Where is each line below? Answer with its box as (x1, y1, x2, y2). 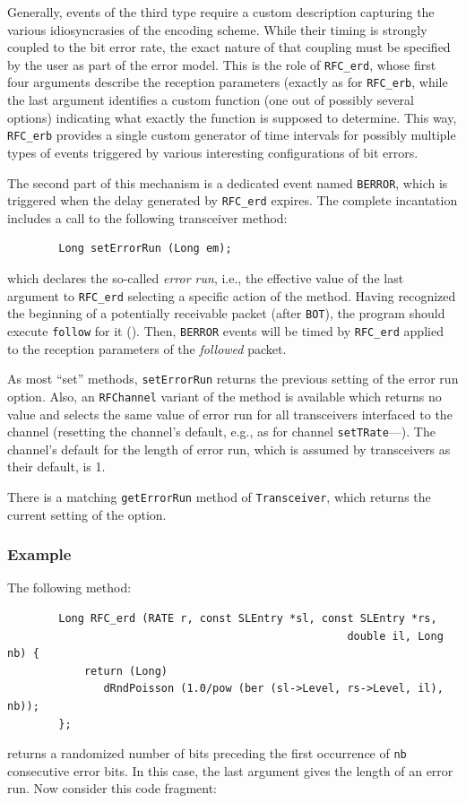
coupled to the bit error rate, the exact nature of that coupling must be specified (7, 38, 451, 56)
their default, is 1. (7, 457, 106, 476)
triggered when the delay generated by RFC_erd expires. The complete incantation (7, 191, 458, 210)
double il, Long (347, 629, 444, 643)
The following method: (7, 578, 132, 597)
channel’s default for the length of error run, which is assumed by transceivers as (7, 439, 451, 458)
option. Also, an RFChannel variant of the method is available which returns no (7, 386, 442, 405)
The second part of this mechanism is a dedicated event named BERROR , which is (7, 173, 448, 192)
